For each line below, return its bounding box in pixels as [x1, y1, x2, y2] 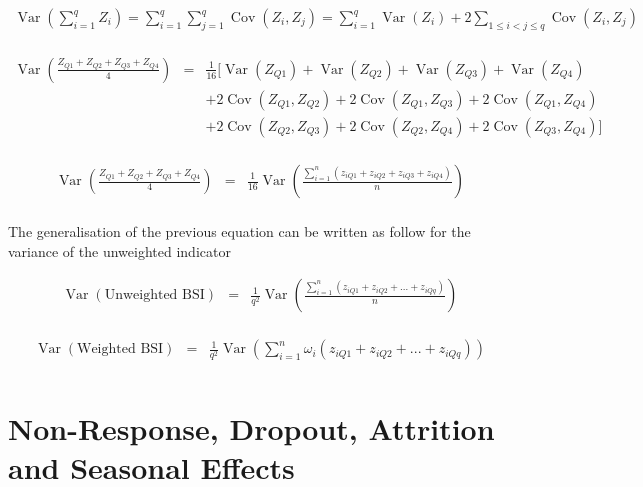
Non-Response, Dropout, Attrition [8, 407, 495, 448]
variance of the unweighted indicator [8, 240, 231, 261]
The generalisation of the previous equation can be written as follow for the [8, 221, 471, 242]
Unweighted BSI [104, 288, 205, 303]
